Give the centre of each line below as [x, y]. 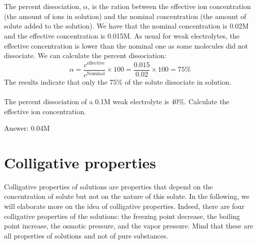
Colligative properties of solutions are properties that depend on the [108, 186]
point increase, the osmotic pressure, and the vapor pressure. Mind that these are [129, 226]
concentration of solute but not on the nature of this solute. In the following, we [127, 196]
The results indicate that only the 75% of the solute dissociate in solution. [118, 81]
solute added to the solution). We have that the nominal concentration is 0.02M [126, 26]
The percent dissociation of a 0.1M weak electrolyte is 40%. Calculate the [117, 101]
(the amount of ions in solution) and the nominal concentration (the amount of [125, 16]
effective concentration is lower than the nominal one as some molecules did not [126, 45]
